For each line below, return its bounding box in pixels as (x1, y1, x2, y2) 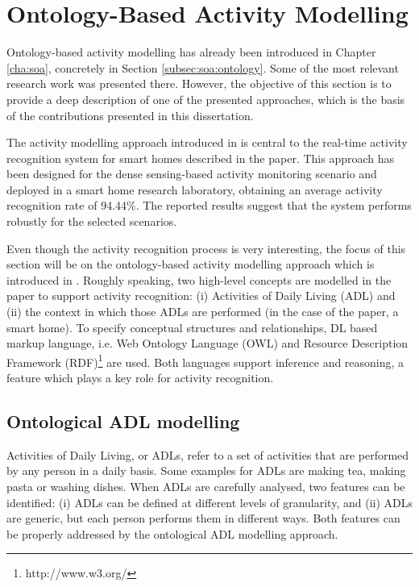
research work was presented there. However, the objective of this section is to (6, 75, 392, 92)
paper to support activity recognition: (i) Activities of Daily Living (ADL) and (6, 287, 396, 304)
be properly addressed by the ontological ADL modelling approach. (6, 525, 338, 542)
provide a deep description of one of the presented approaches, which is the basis (6, 90, 405, 107)
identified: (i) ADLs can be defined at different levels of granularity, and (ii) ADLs (6, 493, 413, 510)
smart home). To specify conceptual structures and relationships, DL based (6, 318, 378, 335)
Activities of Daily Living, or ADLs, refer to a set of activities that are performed (6, 446, 409, 463)
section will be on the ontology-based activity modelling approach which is (6, 256, 375, 273)
